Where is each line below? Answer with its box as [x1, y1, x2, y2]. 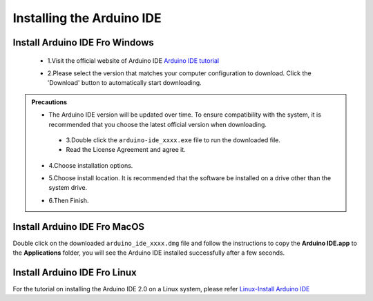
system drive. [48, 184, 88, 192]
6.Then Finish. [48, 196, 89, 204]
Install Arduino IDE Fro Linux [12, 266, 137, 278]
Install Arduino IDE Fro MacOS [12, 221, 145, 233]
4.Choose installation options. [48, 161, 133, 169]
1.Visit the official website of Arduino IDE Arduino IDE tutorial [47, 56, 220, 65]
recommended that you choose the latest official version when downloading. [48, 120, 267, 128]
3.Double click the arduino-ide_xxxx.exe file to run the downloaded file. [66, 135, 281, 144]
